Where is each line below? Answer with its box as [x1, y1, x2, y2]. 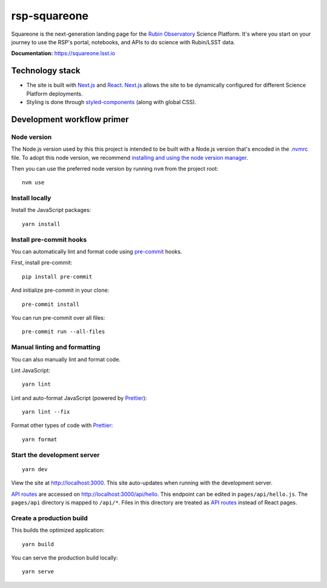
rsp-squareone [11, 9, 89, 22]
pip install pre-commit [22, 273, 93, 280]
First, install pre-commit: [11, 259, 73, 266]
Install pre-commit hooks [11, 235, 87, 243]
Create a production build [11, 514, 88, 522]
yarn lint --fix [22, 409, 70, 415]
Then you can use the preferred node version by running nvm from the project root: [11, 165, 219, 172]
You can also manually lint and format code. [11, 355, 121, 363]
